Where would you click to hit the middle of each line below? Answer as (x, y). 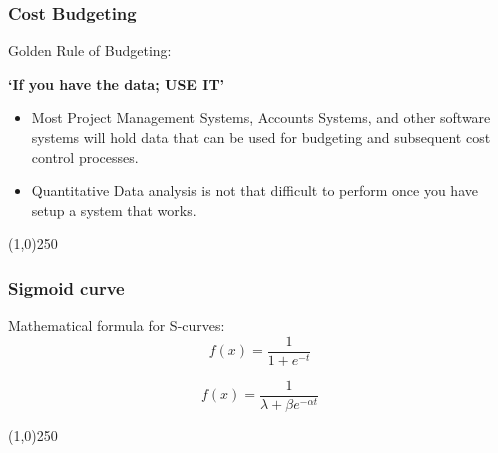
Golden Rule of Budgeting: (90, 50)
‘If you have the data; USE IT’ (116, 83)
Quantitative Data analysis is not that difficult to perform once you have (254, 190)
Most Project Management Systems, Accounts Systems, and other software (261, 117)
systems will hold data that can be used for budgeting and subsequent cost (261, 137)
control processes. (85, 156)
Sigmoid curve (66, 287)
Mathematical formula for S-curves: (116, 325)
